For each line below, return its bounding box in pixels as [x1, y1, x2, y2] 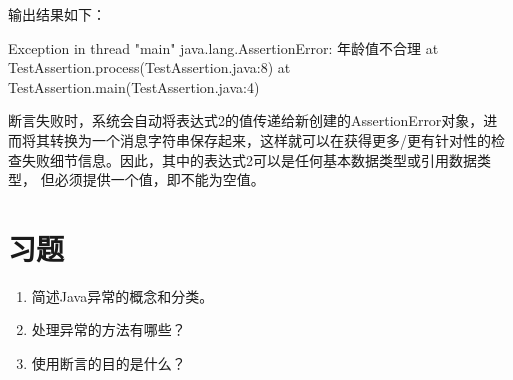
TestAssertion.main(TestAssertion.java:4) [8, 76, 260, 97]
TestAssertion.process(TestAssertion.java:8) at [8, 57, 291, 78]
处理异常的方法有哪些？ [31, 319, 186, 340]
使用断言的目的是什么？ [31, 353, 186, 374]
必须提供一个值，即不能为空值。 [54, 169, 265, 190]
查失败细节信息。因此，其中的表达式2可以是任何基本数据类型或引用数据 [8, 149, 477, 170]
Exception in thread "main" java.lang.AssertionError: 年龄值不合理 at [8, 37, 439, 58]
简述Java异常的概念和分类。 [31, 285, 214, 306]
